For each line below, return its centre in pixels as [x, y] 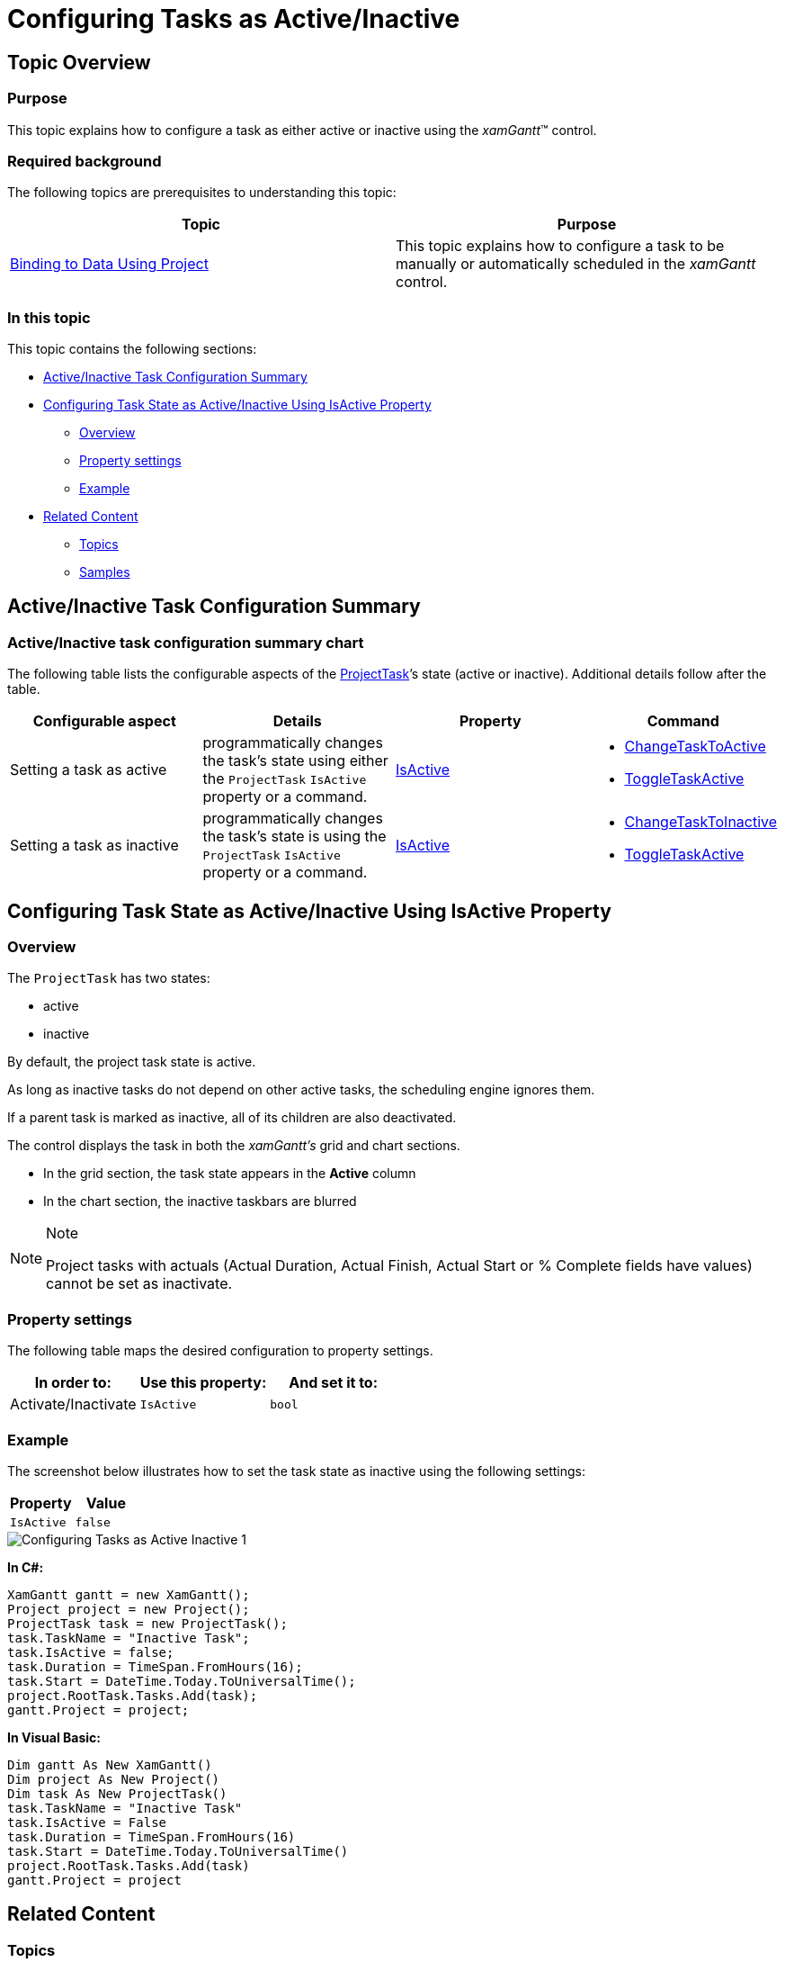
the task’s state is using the [294, 837]
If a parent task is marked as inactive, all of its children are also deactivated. [232, 1118]
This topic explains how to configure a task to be [560, 246]
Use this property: [203, 1383]
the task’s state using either [295, 761]
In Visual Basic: [54, 1737]
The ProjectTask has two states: [109, 978]
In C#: [26, 1567]
